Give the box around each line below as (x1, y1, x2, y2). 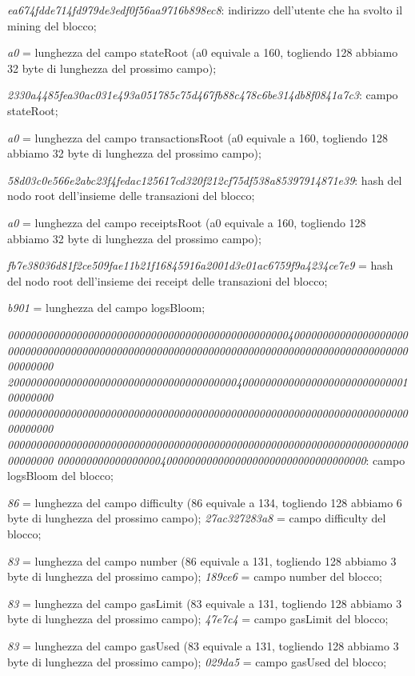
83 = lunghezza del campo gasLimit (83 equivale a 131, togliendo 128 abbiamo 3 (7, 594, 402, 611)
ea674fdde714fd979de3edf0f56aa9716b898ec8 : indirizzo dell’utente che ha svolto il (7, 2, 403, 18)
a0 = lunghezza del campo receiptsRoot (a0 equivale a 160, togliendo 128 (7, 214, 366, 230)
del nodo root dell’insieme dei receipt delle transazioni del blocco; (7, 272, 328, 289)
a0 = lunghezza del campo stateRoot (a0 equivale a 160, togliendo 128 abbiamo (7, 44, 398, 61)
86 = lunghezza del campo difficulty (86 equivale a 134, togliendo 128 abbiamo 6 (7, 494, 402, 510)
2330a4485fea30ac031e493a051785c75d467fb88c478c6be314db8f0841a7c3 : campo (7, 86, 398, 103)
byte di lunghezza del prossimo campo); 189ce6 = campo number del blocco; (7, 568, 382, 585)
